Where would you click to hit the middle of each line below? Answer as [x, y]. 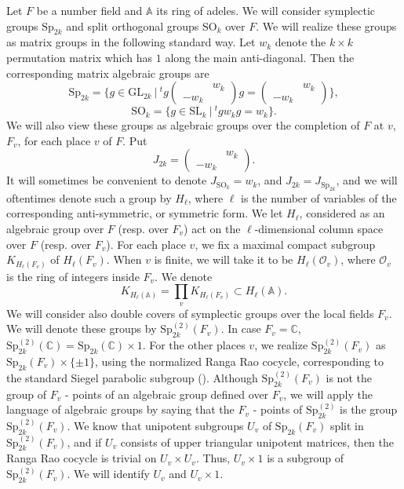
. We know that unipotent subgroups [155, 425]
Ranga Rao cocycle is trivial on [82, 458]
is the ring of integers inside [73, 276]
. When [124, 259]
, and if [84, 442]
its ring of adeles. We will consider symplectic [266, 10]
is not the [349, 377]
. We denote [184, 276]
